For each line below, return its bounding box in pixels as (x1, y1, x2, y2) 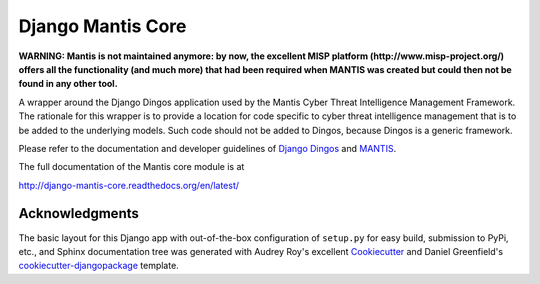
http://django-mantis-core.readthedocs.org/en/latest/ (18, 179, 240, 191)
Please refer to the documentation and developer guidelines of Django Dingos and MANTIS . (18, 142, 397, 154)
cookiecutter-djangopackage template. (18, 260, 179, 272)
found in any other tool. (18, 78, 119, 90)
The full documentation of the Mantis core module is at (18, 161, 245, 173)
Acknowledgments (18, 205, 140, 222)
